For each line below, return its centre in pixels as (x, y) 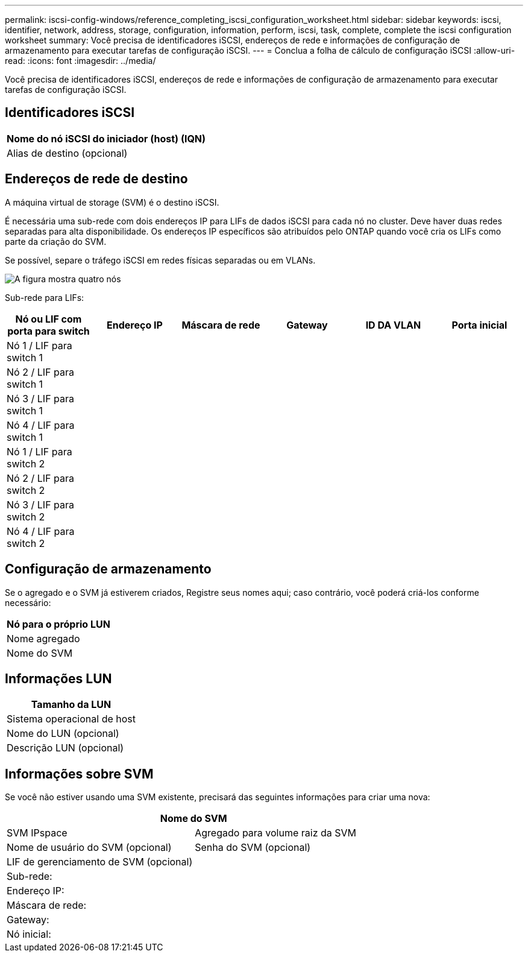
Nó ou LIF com (49, 319)
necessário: (28, 602)
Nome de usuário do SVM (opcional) (89, 848)
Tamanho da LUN (71, 705)
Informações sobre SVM (79, 774)
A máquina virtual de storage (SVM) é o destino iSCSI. (112, 202)
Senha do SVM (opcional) (253, 848)
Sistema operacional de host (71, 719)
